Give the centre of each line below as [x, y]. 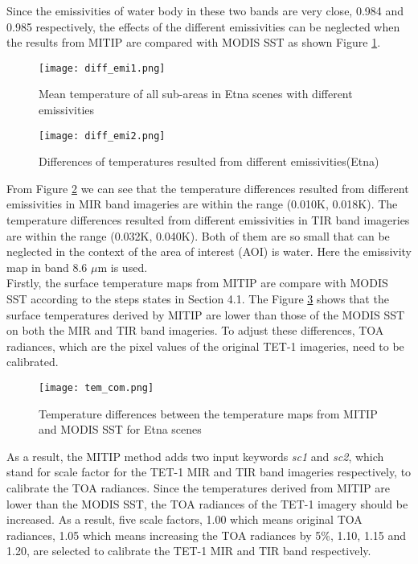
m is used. [123, 267]
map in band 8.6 [47, 267]
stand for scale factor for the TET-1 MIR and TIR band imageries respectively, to [209, 472]
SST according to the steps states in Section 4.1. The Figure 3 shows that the [198, 299]
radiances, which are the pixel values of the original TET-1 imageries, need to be [205, 346]
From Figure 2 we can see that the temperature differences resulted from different [208, 188]
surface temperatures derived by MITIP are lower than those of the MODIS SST [206, 314]
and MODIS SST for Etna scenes [120, 429]
